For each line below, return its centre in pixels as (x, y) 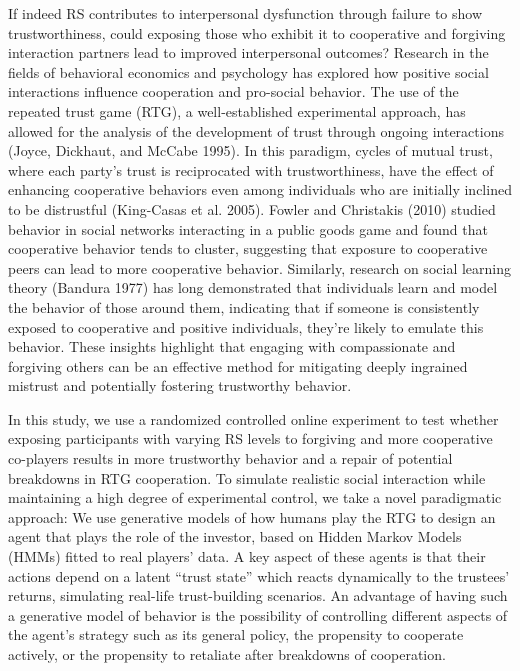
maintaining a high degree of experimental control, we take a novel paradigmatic (255, 497)
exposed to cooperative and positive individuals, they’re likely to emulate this (246, 326)
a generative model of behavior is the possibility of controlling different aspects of (258, 614)
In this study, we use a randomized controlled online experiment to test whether (253, 418)
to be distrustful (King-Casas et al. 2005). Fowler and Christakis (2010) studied (252, 208)
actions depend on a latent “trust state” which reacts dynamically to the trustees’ (259, 575)
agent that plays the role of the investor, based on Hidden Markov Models (235, 536)
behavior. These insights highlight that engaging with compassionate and (232, 346)
